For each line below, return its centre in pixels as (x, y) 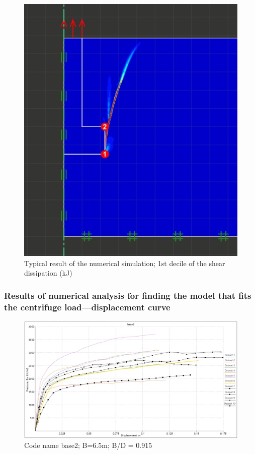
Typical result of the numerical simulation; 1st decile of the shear (125, 263)
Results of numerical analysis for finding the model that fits (128, 295)
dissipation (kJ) (48, 273)
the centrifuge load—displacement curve (87, 307)
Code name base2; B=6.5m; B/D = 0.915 (88, 445)
